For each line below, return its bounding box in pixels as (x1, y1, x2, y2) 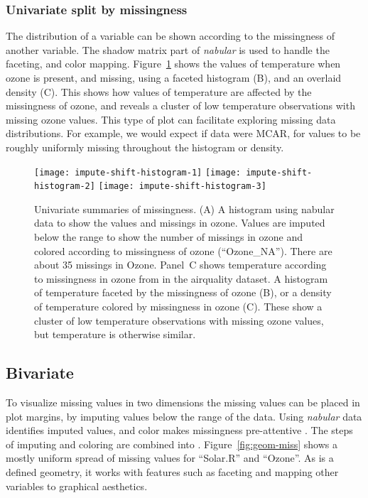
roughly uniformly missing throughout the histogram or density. (6, 139, 284, 154)
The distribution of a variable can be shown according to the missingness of (6, 28, 335, 43)
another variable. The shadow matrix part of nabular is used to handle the (6, 42, 330, 57)
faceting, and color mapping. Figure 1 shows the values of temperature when (6, 56, 341, 71)
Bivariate (6, 362, 74, 384)
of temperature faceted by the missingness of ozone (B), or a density (34, 285, 332, 300)
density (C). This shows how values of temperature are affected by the (6, 84, 312, 99)
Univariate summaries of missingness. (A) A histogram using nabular (34, 201, 335, 216)
